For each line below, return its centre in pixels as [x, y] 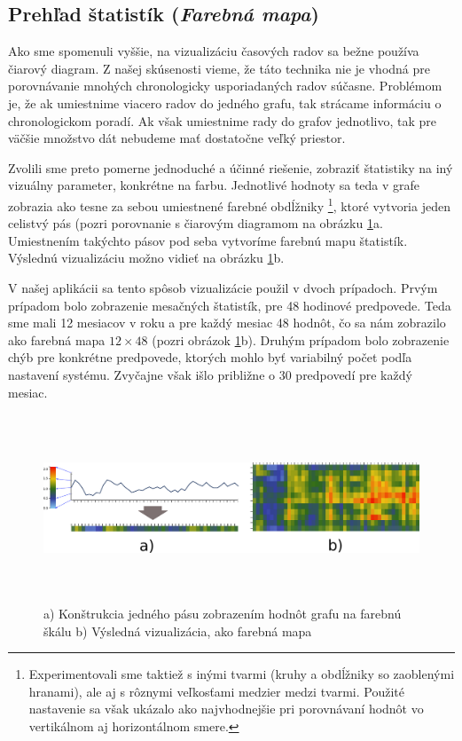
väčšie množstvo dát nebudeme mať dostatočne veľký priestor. [177, 138]
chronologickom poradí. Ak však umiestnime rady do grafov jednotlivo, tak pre [222, 120]
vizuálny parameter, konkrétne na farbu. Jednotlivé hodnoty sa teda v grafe [214, 185]
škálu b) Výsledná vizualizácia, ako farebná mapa [178, 631]
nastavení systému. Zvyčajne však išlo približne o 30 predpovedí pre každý [210, 374]
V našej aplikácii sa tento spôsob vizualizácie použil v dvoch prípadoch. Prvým [223, 287]
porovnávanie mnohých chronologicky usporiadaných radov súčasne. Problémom [225, 86]
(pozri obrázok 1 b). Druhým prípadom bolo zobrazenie [301, 339]
